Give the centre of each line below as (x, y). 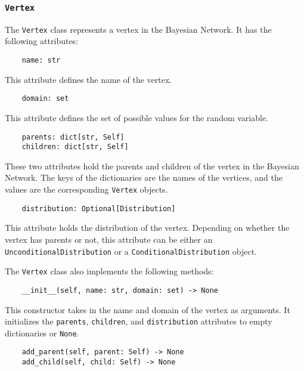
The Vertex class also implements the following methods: (109, 271)
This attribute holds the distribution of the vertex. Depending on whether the (147, 228)
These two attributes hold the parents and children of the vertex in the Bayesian (152, 166)
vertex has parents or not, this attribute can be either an (109, 239)
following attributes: (42, 41)
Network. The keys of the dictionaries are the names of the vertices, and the (144, 177)
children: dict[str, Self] (75, 147)
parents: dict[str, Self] (73, 137)
